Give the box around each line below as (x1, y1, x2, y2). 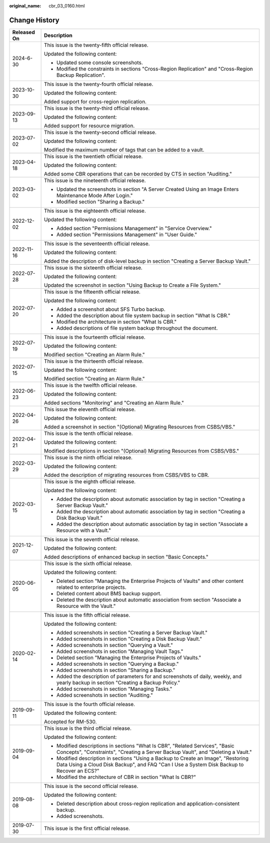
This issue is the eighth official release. (44, 478, 136, 485)
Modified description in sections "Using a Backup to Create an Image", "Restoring (56, 754, 248, 761)
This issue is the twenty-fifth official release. (44, 42, 148, 49)
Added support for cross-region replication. (44, 98, 147, 105)
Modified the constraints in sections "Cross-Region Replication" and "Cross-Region (56, 65, 253, 72)
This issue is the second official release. (44, 782, 138, 789)
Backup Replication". (56, 72, 105, 79)
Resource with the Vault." (56, 602, 116, 609)
